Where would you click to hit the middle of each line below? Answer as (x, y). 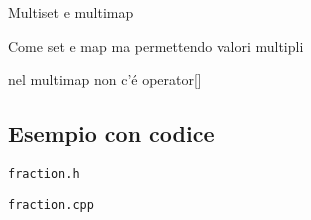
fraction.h (44, 173)
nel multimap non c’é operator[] (105, 79)
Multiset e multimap (71, 12)
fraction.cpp (51, 204)
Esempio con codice (111, 133)
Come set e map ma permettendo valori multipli (156, 45)
